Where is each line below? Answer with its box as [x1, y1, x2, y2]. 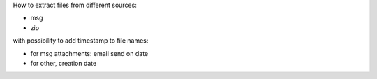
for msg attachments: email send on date [30, 49, 149, 57]
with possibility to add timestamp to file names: [13, 36, 149, 45]
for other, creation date [30, 59, 97, 67]
